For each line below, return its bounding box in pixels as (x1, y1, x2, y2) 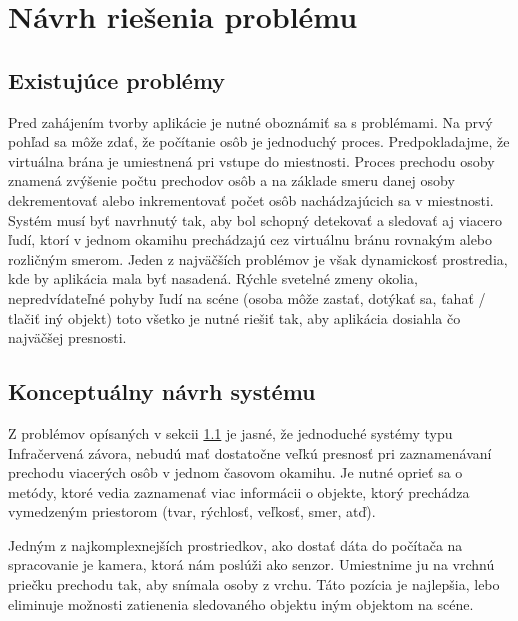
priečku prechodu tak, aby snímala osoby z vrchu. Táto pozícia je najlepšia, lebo (8, 574, 500, 595)
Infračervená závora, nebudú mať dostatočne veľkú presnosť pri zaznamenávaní (8, 442, 492, 463)
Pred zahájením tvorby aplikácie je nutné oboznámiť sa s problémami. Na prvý (8, 111, 493, 132)
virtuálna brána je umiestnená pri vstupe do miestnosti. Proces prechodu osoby (8, 150, 495, 171)
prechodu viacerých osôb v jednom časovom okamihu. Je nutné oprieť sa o (8, 462, 463, 483)
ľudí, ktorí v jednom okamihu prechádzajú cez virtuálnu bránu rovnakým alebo (8, 229, 493, 250)
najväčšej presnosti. (8, 327, 127, 348)
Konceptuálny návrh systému (8, 376, 316, 407)
